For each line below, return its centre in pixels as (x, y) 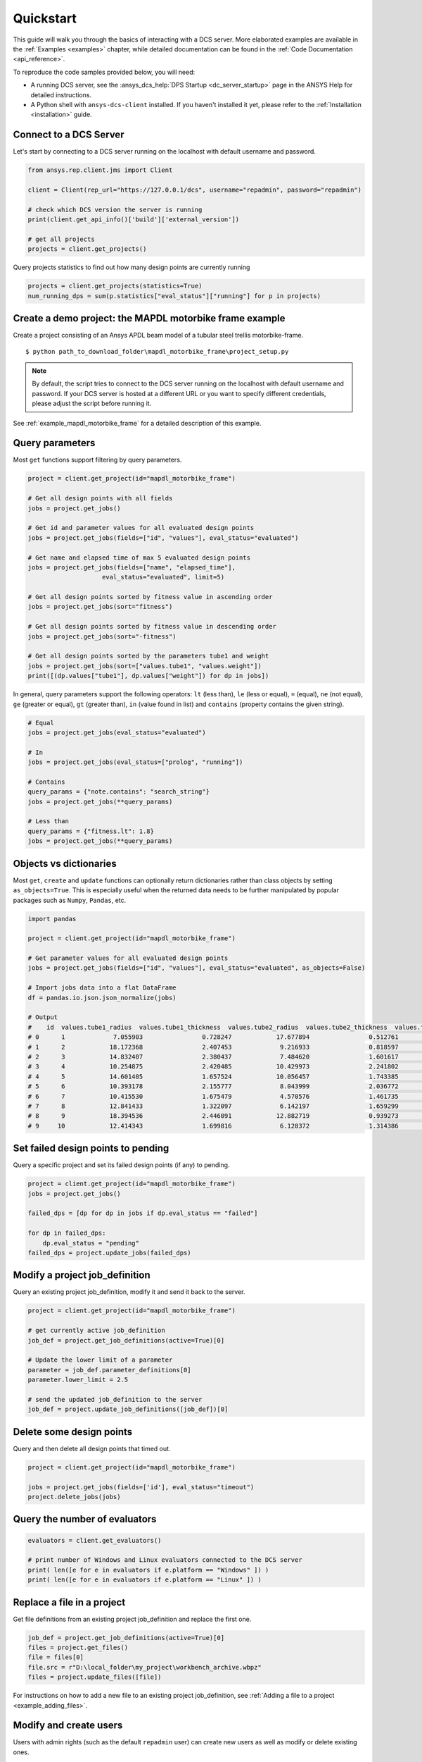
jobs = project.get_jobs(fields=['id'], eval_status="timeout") (141, 1487)
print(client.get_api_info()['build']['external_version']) (134, 220)
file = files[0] (56, 1657)
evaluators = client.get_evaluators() (95, 1540)
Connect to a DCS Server (69, 135)
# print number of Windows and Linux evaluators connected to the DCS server (165, 1560)
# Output (43, 1017)
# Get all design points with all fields (100, 498)
